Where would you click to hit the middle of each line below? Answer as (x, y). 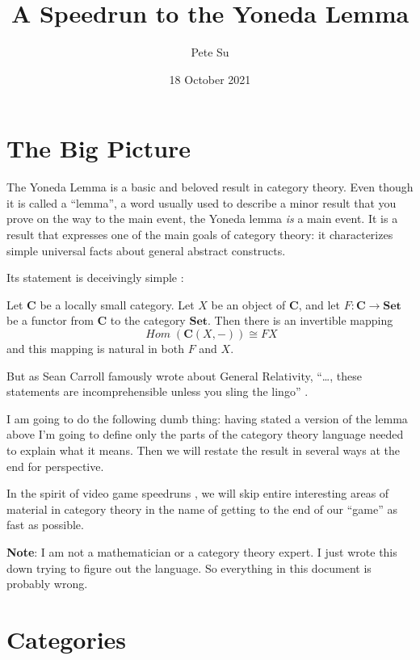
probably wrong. (47, 584)
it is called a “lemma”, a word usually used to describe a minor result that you (202, 202)
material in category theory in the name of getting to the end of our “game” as (202, 509)
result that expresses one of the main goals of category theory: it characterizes (200, 235)
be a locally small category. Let (117, 304)
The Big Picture (99, 148)
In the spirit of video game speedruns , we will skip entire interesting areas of (198, 493)
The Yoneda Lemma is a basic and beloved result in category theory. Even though (210, 187)
